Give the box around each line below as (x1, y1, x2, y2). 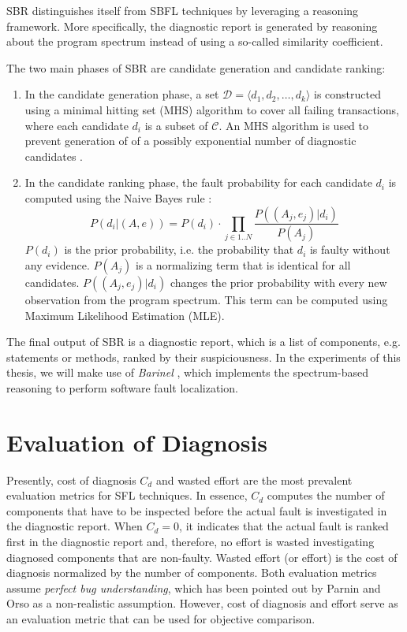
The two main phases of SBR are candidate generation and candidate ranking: (6, 59, 386, 76)
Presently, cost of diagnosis (6, 471, 136, 488)
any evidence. (24, 257, 90, 273)
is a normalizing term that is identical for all (135, 257, 351, 273)
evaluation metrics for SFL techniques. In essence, (6, 487, 248, 504)
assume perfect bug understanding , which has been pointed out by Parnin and (6, 579, 381, 596)
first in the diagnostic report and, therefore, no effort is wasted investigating (6, 533, 375, 550)
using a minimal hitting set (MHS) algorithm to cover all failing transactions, (24, 101, 399, 117)
